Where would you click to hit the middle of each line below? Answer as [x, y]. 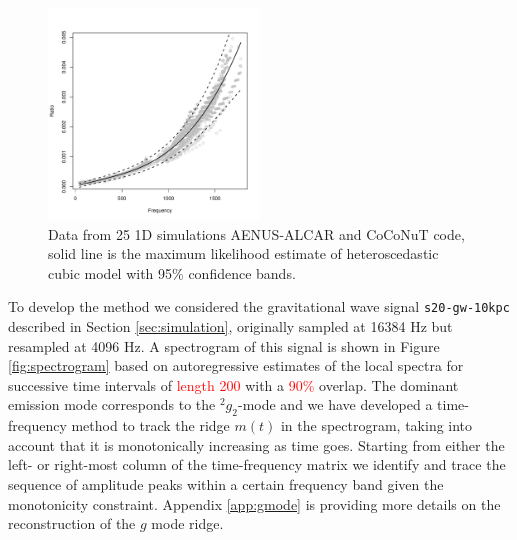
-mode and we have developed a [335, 404]
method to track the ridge [150, 425]
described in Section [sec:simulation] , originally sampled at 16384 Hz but [230, 326]
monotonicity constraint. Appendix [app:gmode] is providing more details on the [254, 503]
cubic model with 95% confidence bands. [172, 272]
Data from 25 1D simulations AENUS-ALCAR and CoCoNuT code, [256, 233]
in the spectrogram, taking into [376, 425]
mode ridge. [187, 523]
